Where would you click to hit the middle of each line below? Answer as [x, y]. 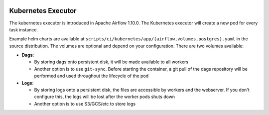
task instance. [24, 29]
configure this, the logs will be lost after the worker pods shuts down [105, 97]
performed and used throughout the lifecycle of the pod [91, 76]
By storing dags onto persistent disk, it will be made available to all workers [111, 62]
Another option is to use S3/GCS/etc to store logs [85, 104]
